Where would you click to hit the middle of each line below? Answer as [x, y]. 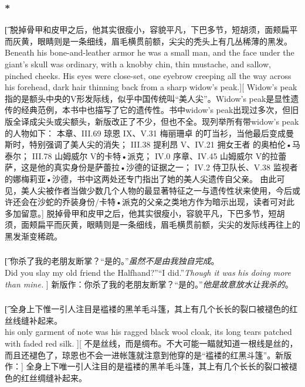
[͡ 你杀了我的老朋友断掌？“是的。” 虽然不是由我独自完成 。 [112, 261]
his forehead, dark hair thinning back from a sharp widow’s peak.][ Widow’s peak [151, 87]
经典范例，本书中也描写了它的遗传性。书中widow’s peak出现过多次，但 [156, 110]
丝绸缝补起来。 [58, 377]
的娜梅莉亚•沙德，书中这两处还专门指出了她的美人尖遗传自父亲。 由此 [141, 178]
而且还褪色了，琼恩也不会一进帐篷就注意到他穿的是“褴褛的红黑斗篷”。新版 [148, 355]
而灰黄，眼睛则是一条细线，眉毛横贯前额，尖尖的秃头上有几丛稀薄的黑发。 [148, 41]
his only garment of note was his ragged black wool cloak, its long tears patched [148, 332]
